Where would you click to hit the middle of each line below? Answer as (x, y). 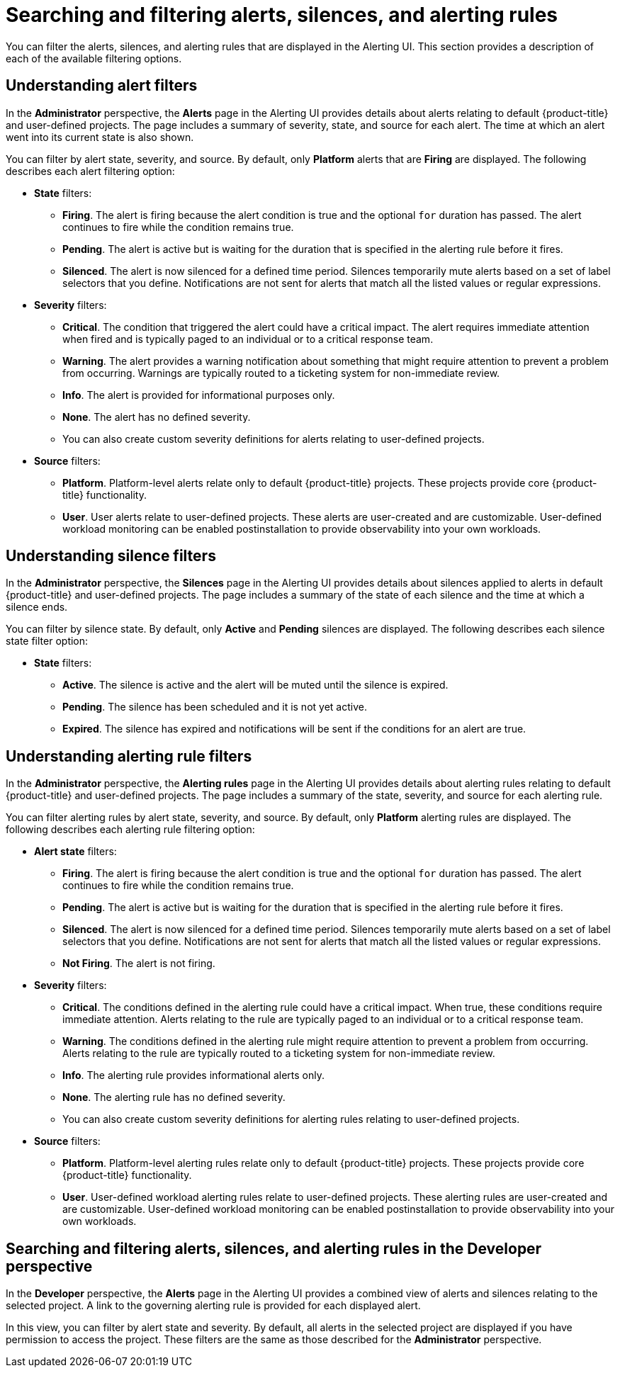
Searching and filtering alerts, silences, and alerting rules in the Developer (274, 1248)
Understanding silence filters (111, 556)
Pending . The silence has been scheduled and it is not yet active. (215, 707)
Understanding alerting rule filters (129, 756)
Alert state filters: (75, 852)
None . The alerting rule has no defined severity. (174, 1097)
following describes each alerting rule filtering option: (130, 830)
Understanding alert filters (102, 86)
